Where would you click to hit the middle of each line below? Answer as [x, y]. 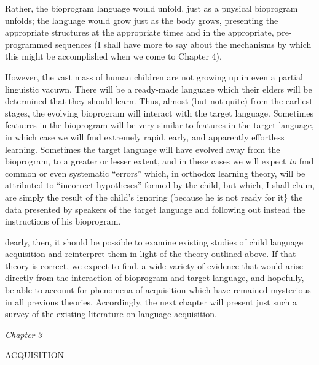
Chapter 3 [24, 334]
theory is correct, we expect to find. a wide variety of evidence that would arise [154, 265]
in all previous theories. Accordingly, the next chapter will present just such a [151, 302]
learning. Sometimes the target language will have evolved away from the [143, 149]
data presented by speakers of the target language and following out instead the [155, 209]
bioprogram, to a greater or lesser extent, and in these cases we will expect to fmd [159, 161]
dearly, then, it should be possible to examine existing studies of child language [154, 241]
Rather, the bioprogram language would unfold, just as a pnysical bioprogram [152, 8]
